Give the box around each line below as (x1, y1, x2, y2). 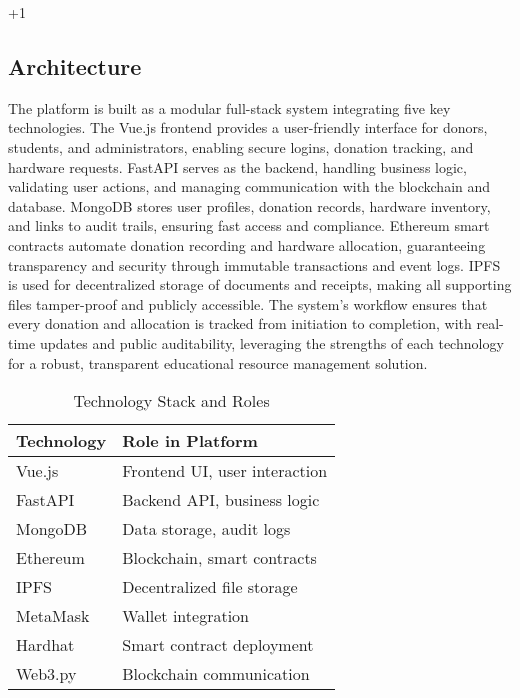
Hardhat (16, 633, 75, 657)
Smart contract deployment (122, 633, 314, 657)
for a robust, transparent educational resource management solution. (8, 352, 428, 373)
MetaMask (16, 604, 90, 628)
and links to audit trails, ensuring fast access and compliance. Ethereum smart (8, 215, 490, 236)
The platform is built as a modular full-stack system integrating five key (8, 97, 451, 118)
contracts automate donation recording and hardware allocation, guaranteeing (8, 234, 486, 255)
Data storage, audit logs (122, 517, 291, 541)
